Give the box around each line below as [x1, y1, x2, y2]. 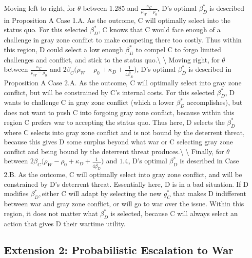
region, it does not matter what [4, 208, 98, 218]
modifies [4, 188, 29, 198]
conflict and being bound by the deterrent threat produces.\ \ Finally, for [4, 146, 224, 156]
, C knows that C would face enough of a [98, 24, 221, 35]
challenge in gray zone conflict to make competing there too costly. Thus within [4, 35, 242, 45]
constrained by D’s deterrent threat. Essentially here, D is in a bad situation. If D [4, 179, 249, 189]
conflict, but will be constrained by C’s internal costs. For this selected [4, 87, 215, 97]
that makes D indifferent [173, 188, 246, 198]
